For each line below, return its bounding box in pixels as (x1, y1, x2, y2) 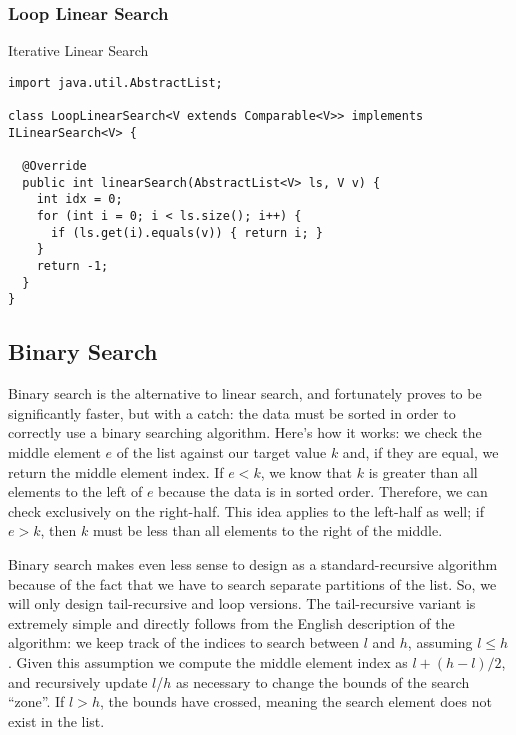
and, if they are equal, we (342, 441, 499, 462)
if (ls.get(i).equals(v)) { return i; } (50, 225, 323, 240)
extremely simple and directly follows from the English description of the (8, 612, 455, 633)
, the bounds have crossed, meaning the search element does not (99, 691, 492, 712)
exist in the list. (8, 710, 105, 731)
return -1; (36, 259, 109, 274)
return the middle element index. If (8, 461, 224, 482)
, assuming (407, 632, 473, 653)
